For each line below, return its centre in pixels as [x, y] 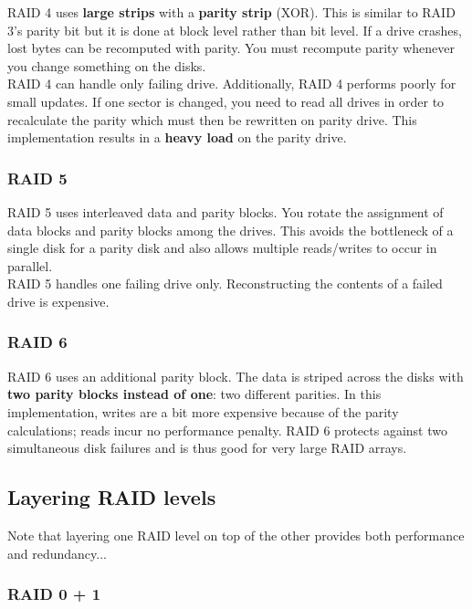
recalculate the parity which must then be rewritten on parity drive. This [212, 119]
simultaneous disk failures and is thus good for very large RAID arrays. [207, 448]
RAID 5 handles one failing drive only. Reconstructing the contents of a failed [225, 283]
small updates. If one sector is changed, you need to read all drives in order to [226, 101]
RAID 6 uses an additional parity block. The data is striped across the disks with [236, 376]
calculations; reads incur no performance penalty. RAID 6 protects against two [227, 430]
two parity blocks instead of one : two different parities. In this [194, 394]
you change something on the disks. [107, 65]
